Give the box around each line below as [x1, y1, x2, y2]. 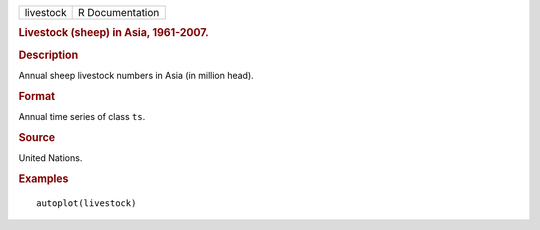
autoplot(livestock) [36, 197, 137, 209]
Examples [18, 171, 69, 185]
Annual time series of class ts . [18, 110, 146, 122]
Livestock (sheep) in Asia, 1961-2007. [18, 26, 209, 40]
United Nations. [18, 152, 83, 164]
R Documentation [78, 6, 160, 19]
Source [18, 130, 56, 144]
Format [18, 89, 55, 103]
